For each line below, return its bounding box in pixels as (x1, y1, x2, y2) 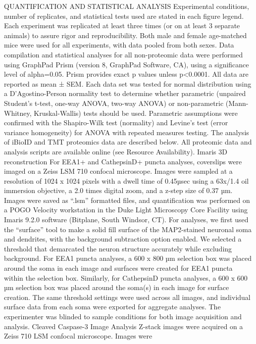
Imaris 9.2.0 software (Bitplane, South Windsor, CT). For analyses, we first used (4, 214, 249, 225)
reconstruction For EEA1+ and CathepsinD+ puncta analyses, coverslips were (4, 156, 242, 166)
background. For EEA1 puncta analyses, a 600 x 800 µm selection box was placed (4, 253, 252, 263)
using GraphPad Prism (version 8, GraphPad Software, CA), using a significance (4, 59, 249, 69)
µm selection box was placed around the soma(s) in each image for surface (4, 282, 229, 293)
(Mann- (225, 98, 249, 108)
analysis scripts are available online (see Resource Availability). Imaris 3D (4, 146, 227, 156)
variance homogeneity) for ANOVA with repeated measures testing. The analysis (4, 127, 249, 137)
